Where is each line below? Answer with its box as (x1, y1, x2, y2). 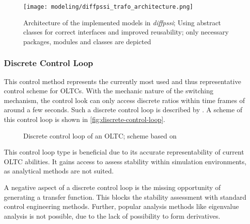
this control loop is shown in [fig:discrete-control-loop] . (4, 114, 165, 124)
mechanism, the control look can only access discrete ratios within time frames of (4, 95, 245, 105)
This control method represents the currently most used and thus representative (4, 76, 241, 86)
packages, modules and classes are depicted (23, 36, 151, 46)
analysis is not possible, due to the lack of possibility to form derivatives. (4, 210, 220, 221)
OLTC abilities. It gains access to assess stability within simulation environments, (4, 156, 247, 166)
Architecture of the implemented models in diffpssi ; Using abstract (23, 17, 221, 27)
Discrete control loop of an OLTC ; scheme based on (23, 130, 177, 140)
